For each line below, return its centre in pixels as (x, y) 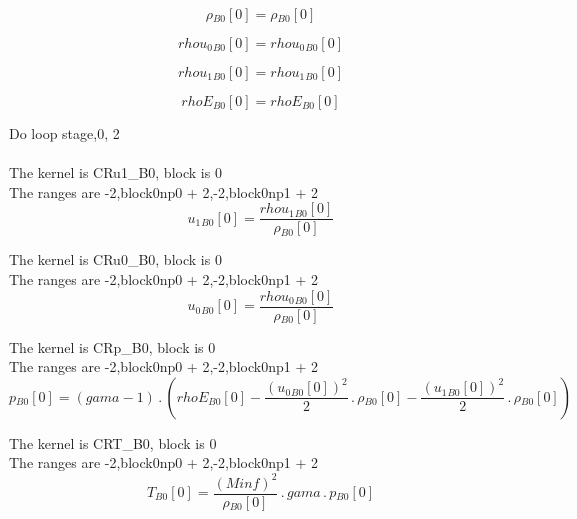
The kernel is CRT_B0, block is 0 (113, 442)
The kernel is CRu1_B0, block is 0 (115, 172)
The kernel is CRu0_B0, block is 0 (115, 259)
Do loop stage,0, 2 (64, 133)
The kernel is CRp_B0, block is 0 (112, 346)
